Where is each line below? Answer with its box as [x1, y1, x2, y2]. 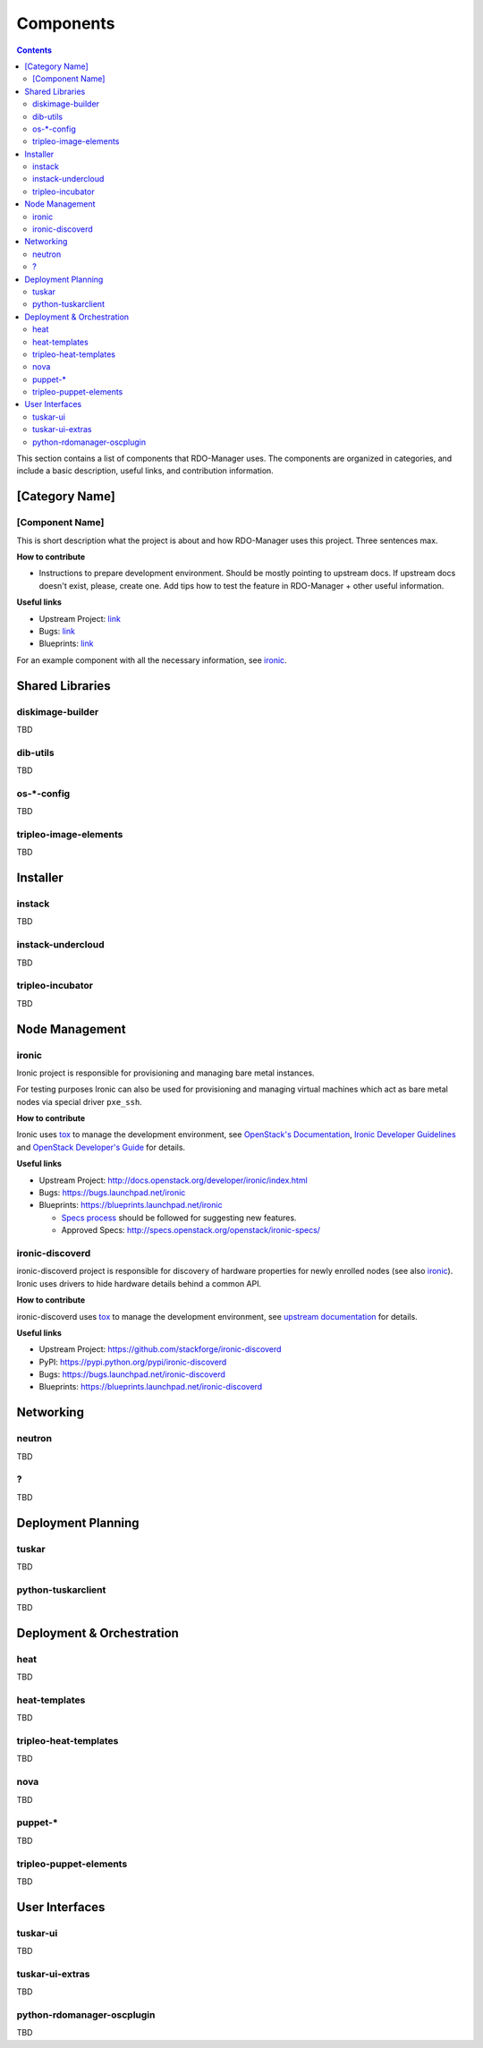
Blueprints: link [38, 638, 94, 649]
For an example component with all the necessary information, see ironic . [16, 654, 287, 666]
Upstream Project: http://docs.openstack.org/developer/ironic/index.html [38, 1175, 308, 1185]
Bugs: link [38, 625, 76, 636]
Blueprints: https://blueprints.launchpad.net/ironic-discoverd [38, 1381, 263, 1392]
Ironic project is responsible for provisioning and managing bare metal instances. [16, 1067, 315, 1078]
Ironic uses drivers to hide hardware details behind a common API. [16, 1278, 262, 1288]
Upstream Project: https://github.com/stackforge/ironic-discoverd [38, 1344, 282, 1355]
